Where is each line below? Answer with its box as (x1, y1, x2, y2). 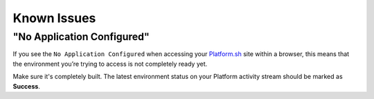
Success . (12, 82, 41, 90)
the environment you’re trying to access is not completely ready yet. (12, 60, 208, 68)
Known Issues (12, 10, 96, 26)
